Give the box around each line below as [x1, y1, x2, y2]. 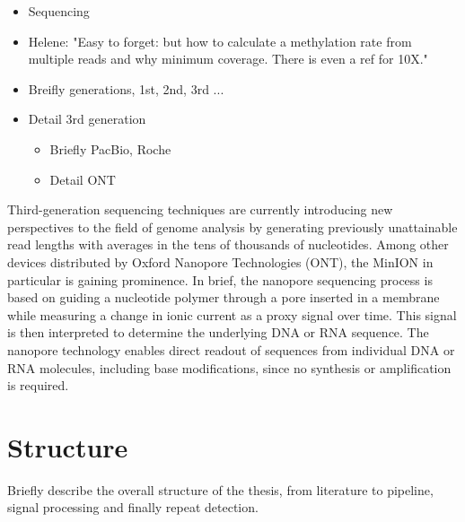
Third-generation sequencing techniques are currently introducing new [7, 200, 393, 219]
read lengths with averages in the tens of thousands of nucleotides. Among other [7, 235, 449, 254]
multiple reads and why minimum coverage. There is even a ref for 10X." [28, 49, 428, 68]
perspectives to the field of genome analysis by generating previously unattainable [7, 217, 458, 236]
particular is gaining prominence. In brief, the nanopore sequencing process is [7, 270, 433, 289]
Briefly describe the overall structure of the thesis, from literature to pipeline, [7, 480, 434, 499]
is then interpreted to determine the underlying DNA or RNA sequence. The [7, 323, 429, 342]
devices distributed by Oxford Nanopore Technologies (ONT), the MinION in [7, 252, 434, 271]
